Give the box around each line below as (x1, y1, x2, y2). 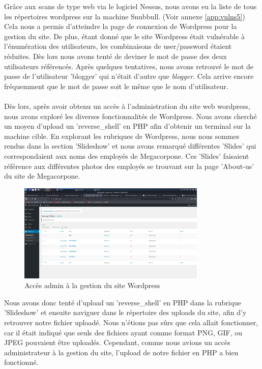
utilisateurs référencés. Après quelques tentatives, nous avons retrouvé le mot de (4, 61, 254, 71)
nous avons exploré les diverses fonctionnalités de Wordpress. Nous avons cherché (4, 110, 257, 121)
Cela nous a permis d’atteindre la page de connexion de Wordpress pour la (4, 21, 237, 32)
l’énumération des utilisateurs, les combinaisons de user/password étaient (4, 41, 232, 51)
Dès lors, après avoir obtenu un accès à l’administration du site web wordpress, (4, 100, 250, 111)
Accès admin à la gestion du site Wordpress (24, 280, 160, 291)
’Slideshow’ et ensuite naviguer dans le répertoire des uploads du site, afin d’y (4, 307, 247, 318)
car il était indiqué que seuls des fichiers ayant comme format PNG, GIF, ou (4, 327, 243, 337)
